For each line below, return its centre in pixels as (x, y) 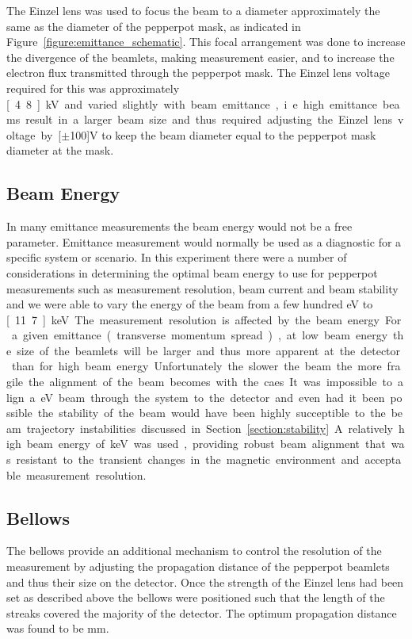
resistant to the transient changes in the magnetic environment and (188, 459)
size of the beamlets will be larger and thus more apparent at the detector (209, 350)
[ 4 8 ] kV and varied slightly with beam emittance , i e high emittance (192, 103)
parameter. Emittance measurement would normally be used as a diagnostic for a (204, 241)
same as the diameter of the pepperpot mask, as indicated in (154, 26)
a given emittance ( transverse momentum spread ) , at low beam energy (200, 335)
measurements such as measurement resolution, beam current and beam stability (202, 288)
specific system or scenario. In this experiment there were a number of (177, 257)
